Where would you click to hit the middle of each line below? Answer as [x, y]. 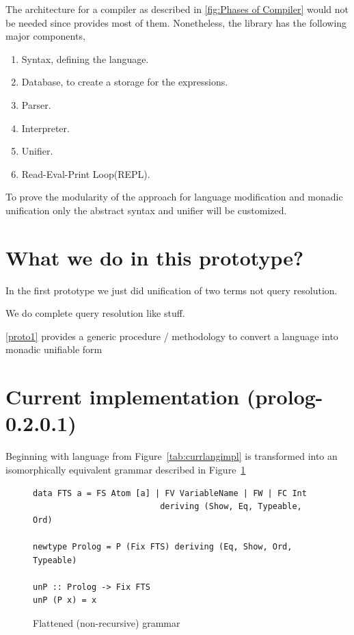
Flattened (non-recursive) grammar [107, 622]
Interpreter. [45, 128]
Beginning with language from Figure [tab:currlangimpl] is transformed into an [172, 456]
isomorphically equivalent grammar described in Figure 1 [126, 469]
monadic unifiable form [54, 349]
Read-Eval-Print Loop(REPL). [86, 173]
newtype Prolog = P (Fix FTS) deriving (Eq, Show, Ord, [163, 546]
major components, [45, 36]
